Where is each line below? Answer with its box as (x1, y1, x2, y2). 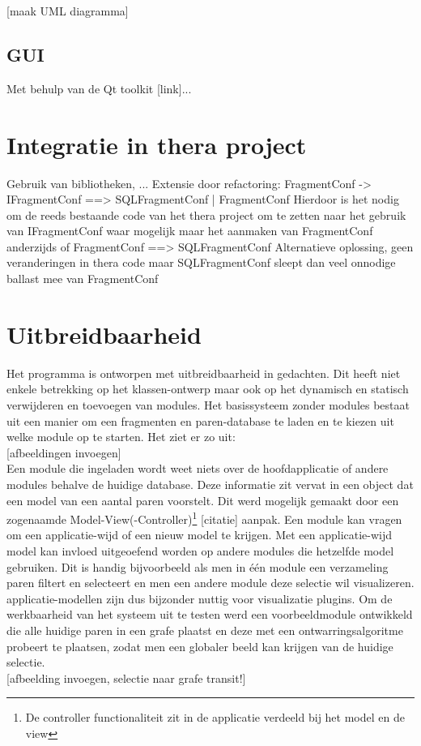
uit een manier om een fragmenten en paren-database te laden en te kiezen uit (6, 412, 394, 429)
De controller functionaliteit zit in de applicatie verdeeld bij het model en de (25, 709, 405, 726)
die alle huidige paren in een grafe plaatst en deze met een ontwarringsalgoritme (6, 621, 403, 638)
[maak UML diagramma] (6, 2, 129, 19)
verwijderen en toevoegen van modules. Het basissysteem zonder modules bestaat (6, 396, 410, 413)
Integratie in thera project (6, 127, 307, 161)
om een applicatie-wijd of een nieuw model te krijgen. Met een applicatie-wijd (6, 526, 393, 543)
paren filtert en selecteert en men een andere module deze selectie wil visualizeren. (6, 574, 415, 591)
